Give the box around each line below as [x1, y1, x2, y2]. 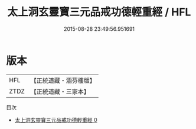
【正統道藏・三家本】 [30, 87, 90, 95]
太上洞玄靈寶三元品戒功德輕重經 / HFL [7, 5, 191, 19]
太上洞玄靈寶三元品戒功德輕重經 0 [14, 116, 97, 123]
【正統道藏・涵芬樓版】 [30, 76, 96, 85]
